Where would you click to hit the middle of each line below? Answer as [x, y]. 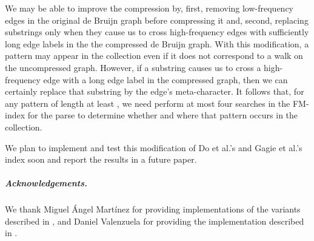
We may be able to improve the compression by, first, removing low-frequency [149, 8]
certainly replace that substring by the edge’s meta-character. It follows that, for [155, 91]
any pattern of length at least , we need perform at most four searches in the [148, 103]
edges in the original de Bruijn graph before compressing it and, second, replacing [157, 20]
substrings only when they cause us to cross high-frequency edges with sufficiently [157, 32]
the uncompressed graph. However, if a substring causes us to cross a [133, 67]
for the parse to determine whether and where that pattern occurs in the [163, 115]
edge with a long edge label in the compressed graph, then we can [165, 79]
